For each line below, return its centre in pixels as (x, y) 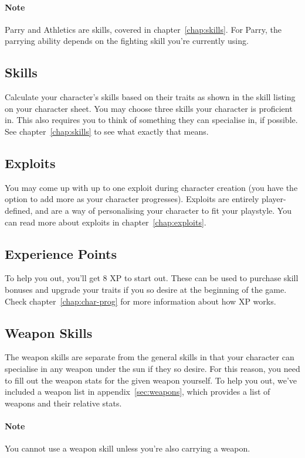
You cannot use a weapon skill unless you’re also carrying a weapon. (128, 448)
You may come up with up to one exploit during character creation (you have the (151, 187)
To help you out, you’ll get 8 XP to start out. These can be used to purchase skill (152, 278)
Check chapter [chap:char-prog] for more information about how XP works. (140, 301)
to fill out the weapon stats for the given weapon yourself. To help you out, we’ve (151, 380)
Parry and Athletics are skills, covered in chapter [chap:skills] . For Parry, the (143, 29)
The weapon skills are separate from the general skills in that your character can (150, 357)
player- (274, 199)
